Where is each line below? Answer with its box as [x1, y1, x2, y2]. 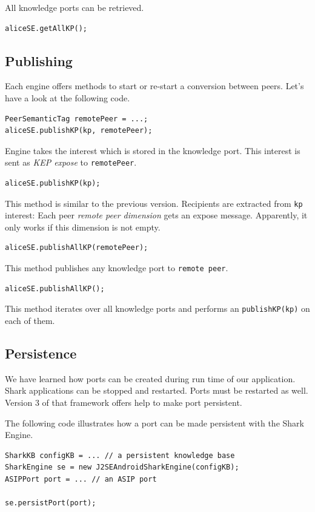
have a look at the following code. [5, 91, 130, 104]
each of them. [5, 314, 55, 326]
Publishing [5, 51, 73, 70]
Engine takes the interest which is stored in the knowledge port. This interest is [5, 144, 300, 157]
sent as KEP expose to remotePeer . [5, 156, 137, 169]
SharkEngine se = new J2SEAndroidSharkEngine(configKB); [5, 463, 239, 472]
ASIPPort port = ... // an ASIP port [5, 474, 157, 483]
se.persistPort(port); [5, 499, 96, 508]
